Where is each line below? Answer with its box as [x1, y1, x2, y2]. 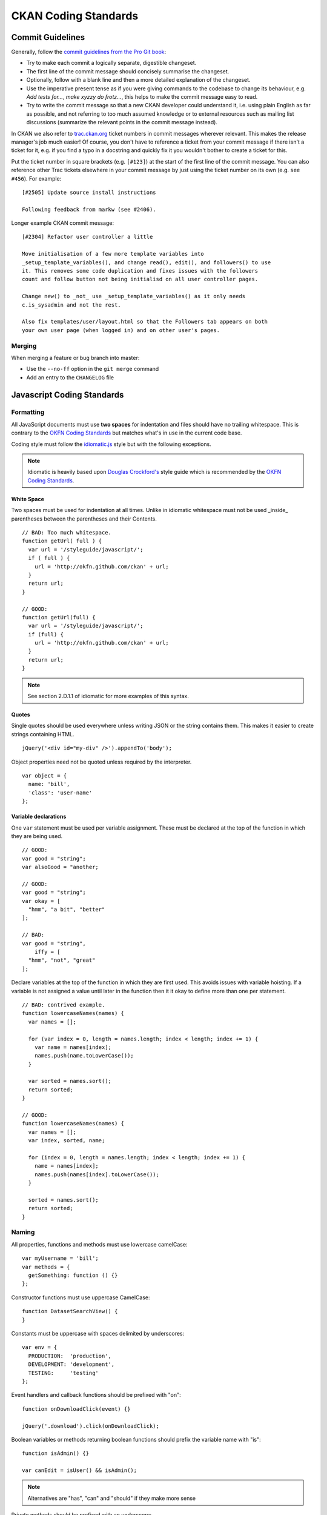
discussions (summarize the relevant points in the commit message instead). [26, 119, 218, 126]
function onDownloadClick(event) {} [22, 1405, 131, 1412]
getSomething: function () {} [28, 1272, 118, 1279]
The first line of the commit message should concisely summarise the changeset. [26, 67, 230, 75]
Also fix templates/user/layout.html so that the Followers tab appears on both [22, 318, 268, 325]
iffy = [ [34, 948, 61, 955]
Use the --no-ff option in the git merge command [26, 365, 159, 373]
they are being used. [11, 832, 63, 839]
